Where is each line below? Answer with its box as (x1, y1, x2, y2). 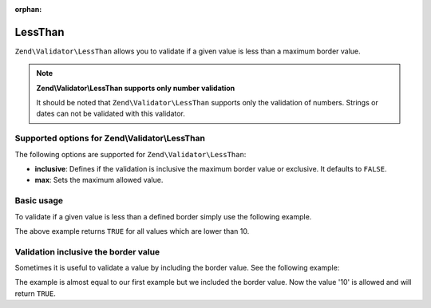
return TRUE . (14, 288, 56, 298)
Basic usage (14, 195, 64, 207)
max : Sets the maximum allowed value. (34, 176, 164, 185)
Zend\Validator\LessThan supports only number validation (36, 83, 235, 93)
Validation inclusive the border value (14, 246, 160, 257)
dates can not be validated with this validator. (36, 109, 185, 119)
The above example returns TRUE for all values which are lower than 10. (14, 226, 250, 235)
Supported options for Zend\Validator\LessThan (14, 132, 205, 144)
